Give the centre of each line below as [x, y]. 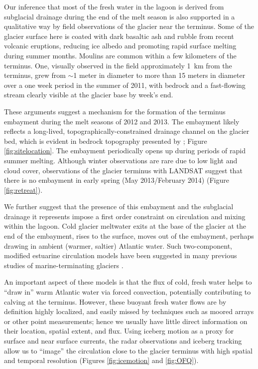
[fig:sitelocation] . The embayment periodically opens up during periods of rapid [125, 151]
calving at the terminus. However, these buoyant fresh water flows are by [115, 301]
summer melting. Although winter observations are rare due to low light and [121, 160]
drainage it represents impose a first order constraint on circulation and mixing [125, 216]
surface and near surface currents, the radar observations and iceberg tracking [123, 341]
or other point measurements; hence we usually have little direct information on [126, 321]
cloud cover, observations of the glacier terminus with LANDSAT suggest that [123, 170]
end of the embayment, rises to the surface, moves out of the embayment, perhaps [129, 236]
